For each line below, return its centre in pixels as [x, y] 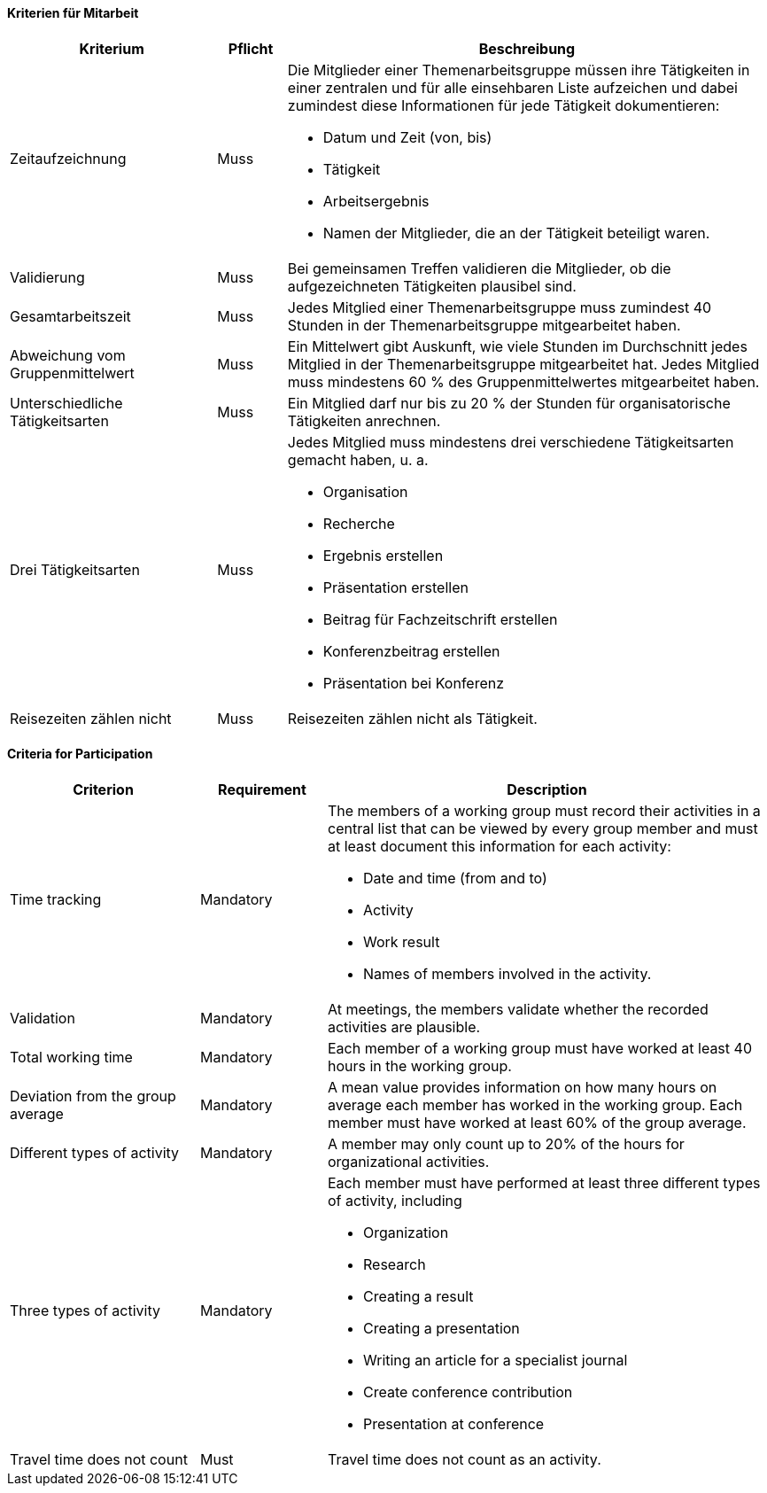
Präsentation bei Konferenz [414, 683]
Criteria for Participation [80, 754]
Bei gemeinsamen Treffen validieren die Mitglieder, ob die [479, 268]
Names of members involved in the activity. [507, 973]
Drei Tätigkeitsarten [75, 569]
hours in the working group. [419, 1065]
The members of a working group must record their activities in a [544, 810]
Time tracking [56, 899]
